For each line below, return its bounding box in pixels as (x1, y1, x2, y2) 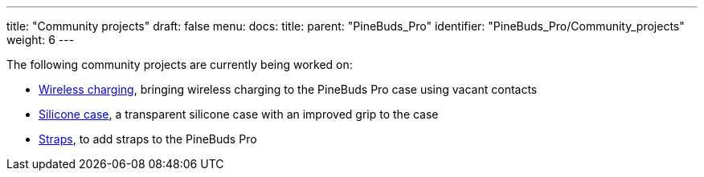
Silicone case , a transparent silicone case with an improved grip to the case (39, 107, 439, 121)
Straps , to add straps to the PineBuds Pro (39, 132, 257, 146)
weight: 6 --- (6, 33, 75, 46)
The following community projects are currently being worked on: (6, 58, 353, 71)
